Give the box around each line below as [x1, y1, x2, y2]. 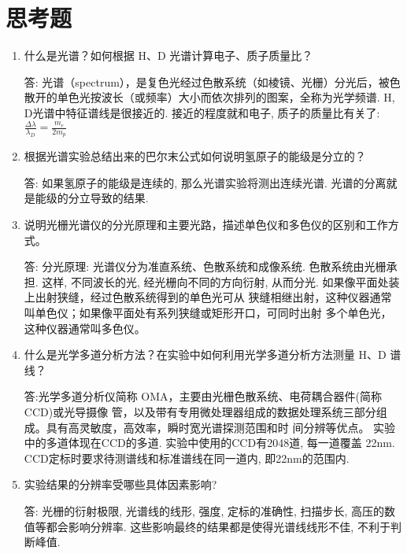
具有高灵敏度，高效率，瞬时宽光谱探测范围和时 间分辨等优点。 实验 [46, 419, 396, 435]
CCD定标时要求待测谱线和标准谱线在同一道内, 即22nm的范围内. [24, 449, 350, 466]
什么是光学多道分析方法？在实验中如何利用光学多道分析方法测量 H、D [24, 346, 387, 363]
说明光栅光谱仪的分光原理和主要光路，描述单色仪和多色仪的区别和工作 [24, 216, 388, 233]
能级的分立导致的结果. [35, 190, 149, 206]
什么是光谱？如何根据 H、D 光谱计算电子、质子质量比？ [24, 47, 313, 64]
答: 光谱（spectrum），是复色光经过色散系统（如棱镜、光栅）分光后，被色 [24, 73, 401, 90]
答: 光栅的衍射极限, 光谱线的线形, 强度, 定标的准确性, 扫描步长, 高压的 [24, 502, 385, 519]
